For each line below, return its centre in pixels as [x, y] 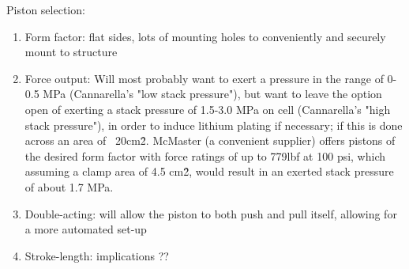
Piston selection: [46, 9]
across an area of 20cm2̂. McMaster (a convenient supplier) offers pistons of [210, 140]
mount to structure [71, 52]
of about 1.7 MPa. [69, 186]
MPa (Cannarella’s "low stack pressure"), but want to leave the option [212, 94]
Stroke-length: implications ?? [97, 255]
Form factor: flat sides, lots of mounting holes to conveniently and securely [205, 36]
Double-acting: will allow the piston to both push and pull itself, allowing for [211, 213]
